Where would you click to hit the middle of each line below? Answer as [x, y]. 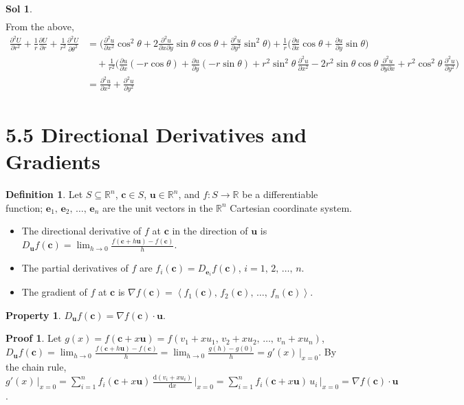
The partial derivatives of [75, 268]
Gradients [53, 161]
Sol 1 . [19, 8]
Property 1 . [33, 315]
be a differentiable [280, 194]
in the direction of [210, 231]
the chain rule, [36, 367]
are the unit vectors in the [158, 207]
